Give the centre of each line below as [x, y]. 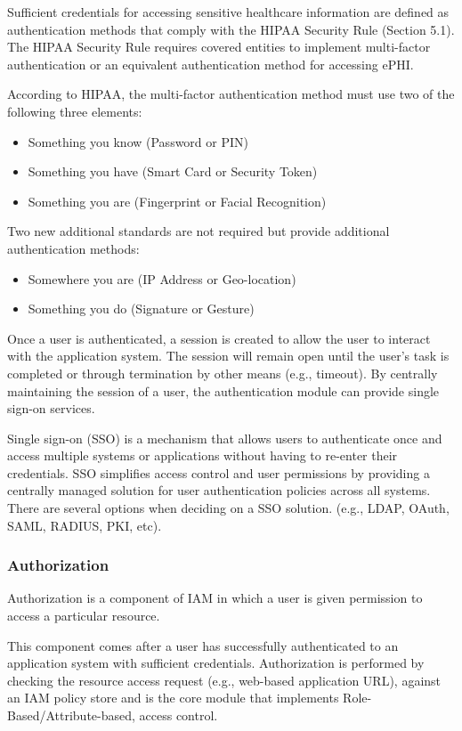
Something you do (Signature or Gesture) [141, 309]
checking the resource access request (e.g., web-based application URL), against [224, 680]
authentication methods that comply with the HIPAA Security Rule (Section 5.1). [231, 29]
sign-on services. [51, 408]
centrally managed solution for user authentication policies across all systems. [219, 490]
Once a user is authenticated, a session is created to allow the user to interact [219, 338]
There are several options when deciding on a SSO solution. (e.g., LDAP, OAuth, [228, 508]
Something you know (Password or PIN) [138, 141]
